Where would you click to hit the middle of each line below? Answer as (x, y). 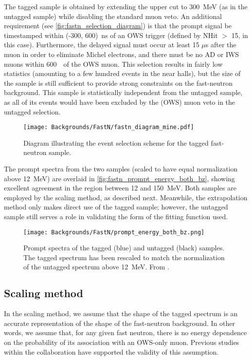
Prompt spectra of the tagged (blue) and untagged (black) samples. (124, 248)
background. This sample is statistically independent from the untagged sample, (123, 92)
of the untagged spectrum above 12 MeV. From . (96, 267)
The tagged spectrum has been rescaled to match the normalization (124, 257)
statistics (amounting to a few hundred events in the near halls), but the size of (122, 73)
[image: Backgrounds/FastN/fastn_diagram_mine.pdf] (109, 127)
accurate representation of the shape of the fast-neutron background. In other (119, 323)
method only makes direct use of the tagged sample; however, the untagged (116, 207)
